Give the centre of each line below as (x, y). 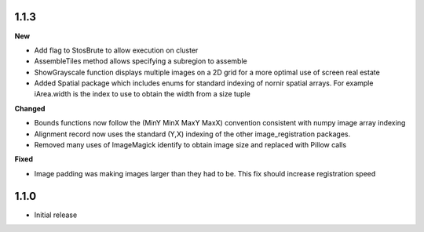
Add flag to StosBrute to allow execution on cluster (116, 50)
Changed (30, 108)
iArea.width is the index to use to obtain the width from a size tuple (142, 94)
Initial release (56, 215)
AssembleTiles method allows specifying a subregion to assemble (141, 61)
